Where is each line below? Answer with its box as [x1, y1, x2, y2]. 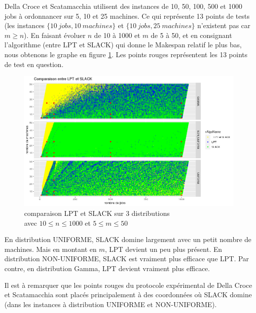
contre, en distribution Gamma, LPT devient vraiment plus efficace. [4, 263, 210, 273]
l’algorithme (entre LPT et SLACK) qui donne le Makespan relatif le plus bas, [4, 39, 242, 50]
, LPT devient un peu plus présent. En [105, 243, 222, 254]
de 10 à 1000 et [94, 30, 141, 40]
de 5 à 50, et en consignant [150, 30, 232, 40]
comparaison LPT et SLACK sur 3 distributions [24, 208, 170, 218]
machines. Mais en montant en [4, 243, 97, 254]
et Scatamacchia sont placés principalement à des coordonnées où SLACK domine [4, 289, 252, 300]
